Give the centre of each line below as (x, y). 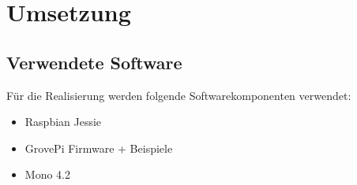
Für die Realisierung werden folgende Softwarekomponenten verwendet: (179, 95)
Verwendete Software (94, 62)
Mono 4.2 (47, 174)
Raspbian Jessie (63, 122)
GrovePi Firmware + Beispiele (99, 148)
